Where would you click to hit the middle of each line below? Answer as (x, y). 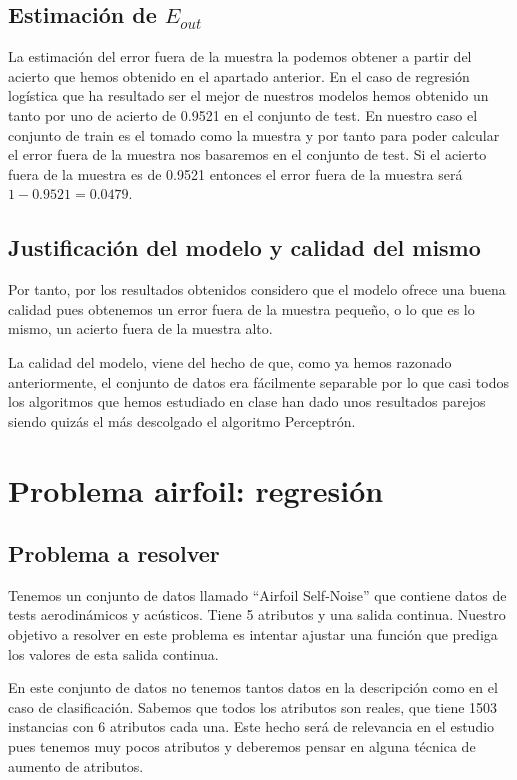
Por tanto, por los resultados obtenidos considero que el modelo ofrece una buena (257, 289)
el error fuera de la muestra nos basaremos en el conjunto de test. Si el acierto (247, 154)
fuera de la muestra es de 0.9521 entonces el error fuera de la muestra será (235, 173)
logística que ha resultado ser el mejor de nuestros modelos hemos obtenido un (248, 95)
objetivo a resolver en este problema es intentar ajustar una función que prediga (253, 634)
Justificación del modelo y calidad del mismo (244, 247)
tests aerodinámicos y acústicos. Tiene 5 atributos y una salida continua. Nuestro (257, 614)
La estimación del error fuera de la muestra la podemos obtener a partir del (240, 56)
